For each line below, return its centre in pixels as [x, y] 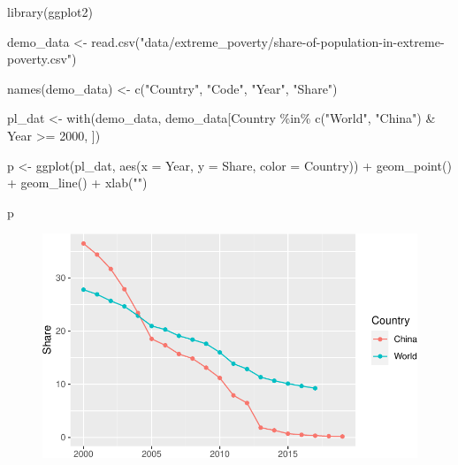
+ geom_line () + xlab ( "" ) [77, 183]
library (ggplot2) [50, 11]
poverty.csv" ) [42, 59]
